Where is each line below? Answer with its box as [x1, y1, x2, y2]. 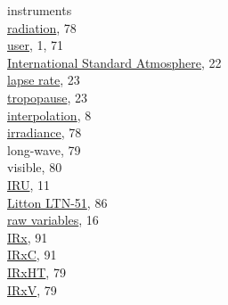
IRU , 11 [7, 175, 51, 194]
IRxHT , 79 [7, 262, 66, 281]
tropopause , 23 [7, 87, 87, 106]
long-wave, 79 [7, 140, 81, 159]
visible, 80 [7, 158, 62, 177]
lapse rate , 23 [7, 70, 80, 89]
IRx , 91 [7, 227, 48, 246]
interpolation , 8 [7, 105, 92, 124]
